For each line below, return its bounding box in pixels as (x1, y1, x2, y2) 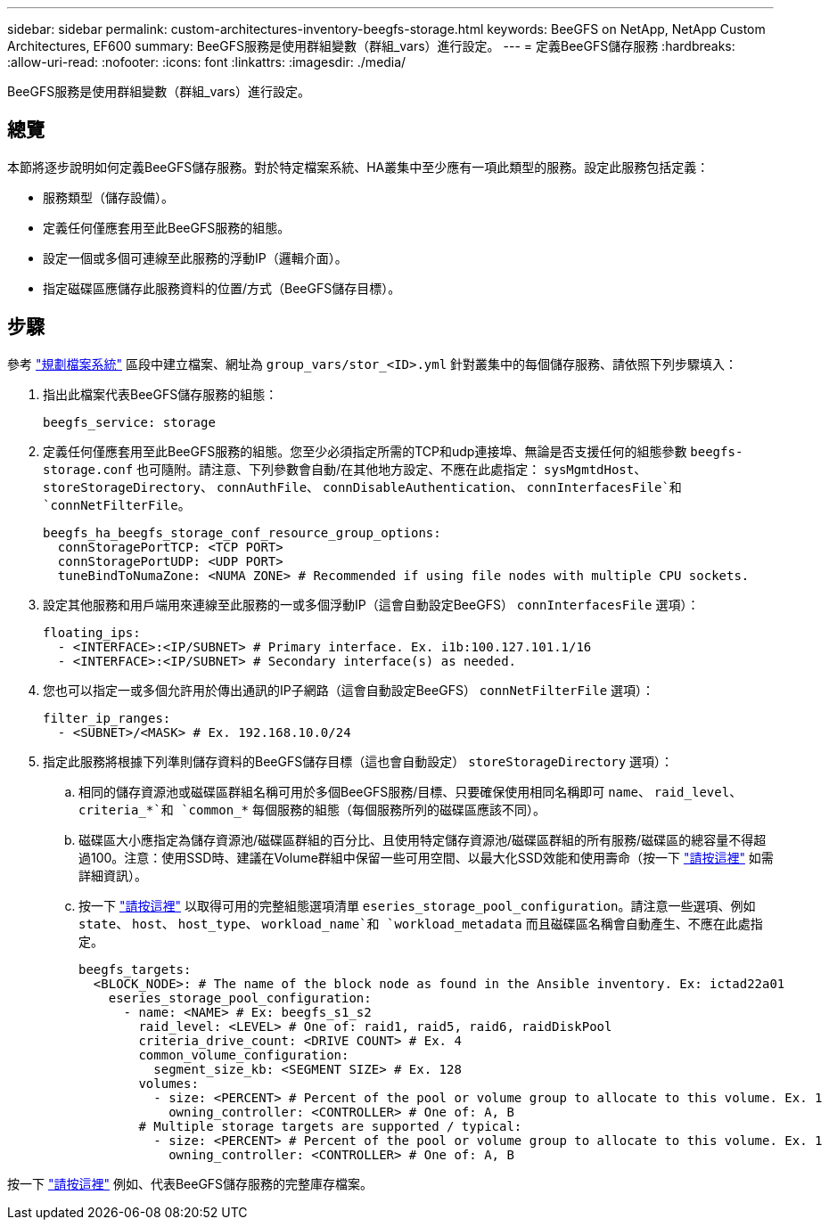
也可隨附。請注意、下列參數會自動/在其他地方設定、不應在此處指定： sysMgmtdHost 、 (136, 461, 647, 477)
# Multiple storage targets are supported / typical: (138, 1118, 522, 1133)
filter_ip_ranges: (43, 710, 171, 725)
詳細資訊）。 (78, 867, 147, 883)
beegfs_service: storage (43, 414, 216, 429)
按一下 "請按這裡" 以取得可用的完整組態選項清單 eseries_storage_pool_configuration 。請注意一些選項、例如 (78, 897, 756, 913)
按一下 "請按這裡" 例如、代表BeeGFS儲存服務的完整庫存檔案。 (7, 1175, 373, 1191)
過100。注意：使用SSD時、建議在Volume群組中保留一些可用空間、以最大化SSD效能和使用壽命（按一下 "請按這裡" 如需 (78, 849, 774, 865)
